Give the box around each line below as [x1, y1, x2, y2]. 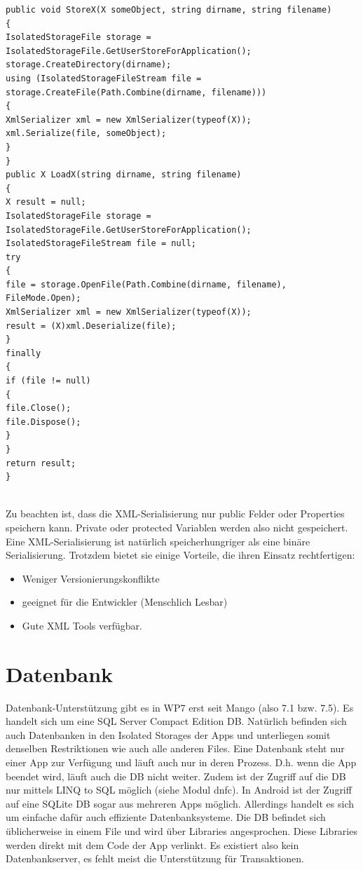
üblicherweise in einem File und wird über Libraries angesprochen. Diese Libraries [6, 824, 357, 838]
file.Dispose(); [6, 416, 81, 427]
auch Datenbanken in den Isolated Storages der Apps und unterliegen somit [6, 727, 331, 742]
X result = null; [6, 197, 86, 208]
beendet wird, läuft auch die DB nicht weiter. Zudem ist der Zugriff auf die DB [6, 768, 346, 783]
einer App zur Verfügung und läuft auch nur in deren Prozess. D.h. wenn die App [6, 755, 357, 770]
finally [6, 348, 41, 358]
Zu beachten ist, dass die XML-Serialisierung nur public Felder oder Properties [6, 506, 345, 521]
